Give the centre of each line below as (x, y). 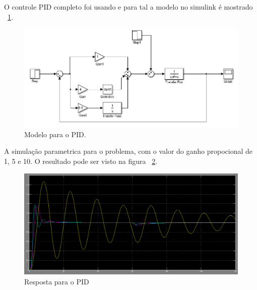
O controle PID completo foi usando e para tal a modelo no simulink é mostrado (128, 7)
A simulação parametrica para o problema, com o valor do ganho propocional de (128, 151)
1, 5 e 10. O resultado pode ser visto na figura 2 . (81, 161)
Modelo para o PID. (55, 134)
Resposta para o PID (57, 282)
